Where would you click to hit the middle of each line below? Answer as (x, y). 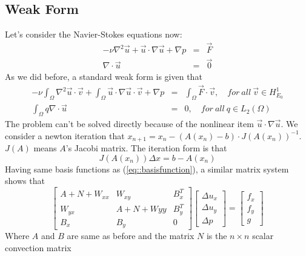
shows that (25, 181)
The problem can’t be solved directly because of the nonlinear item (129, 123)
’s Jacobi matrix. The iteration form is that (146, 148)
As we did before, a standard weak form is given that (104, 77)
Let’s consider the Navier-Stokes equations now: (94, 34)
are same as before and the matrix (131, 236)
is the (217, 236)
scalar (263, 236)
